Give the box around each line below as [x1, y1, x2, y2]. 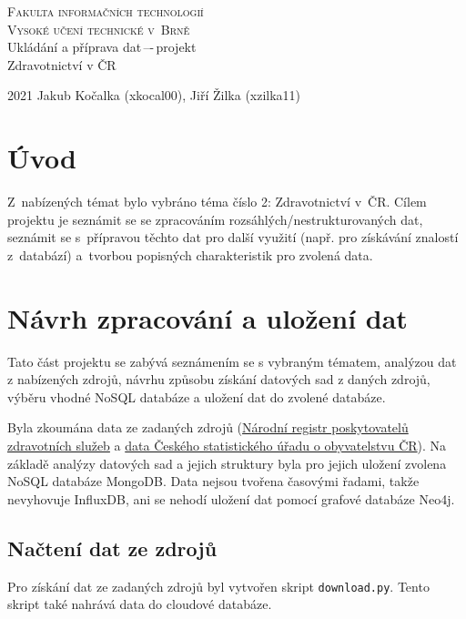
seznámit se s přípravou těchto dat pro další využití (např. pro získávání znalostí [7, 228, 459, 247]
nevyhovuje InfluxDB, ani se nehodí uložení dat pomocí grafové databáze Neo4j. [7, 489, 455, 508]
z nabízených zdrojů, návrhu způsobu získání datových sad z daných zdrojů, [7, 370, 431, 389]
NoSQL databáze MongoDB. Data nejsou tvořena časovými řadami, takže [7, 472, 420, 491]
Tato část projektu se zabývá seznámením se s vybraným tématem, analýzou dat [7, 351, 457, 370]
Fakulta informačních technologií [7, 2, 204, 20]
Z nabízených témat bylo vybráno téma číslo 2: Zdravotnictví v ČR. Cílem [7, 192, 427, 211]
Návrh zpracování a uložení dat [7, 299, 408, 336]
